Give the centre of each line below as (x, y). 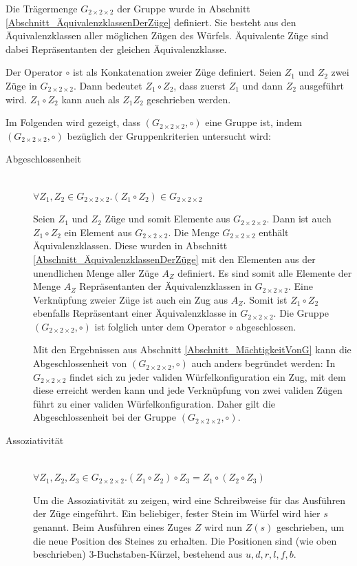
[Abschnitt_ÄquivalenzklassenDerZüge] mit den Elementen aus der (174, 259)
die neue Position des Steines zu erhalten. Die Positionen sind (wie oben (185, 540)
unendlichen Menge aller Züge (96, 272)
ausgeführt (322, 85)
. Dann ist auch (299, 219)
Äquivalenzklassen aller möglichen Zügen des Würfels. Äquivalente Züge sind (167, 35)
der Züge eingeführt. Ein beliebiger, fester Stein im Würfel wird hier (177, 513)
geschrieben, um (311, 527)
